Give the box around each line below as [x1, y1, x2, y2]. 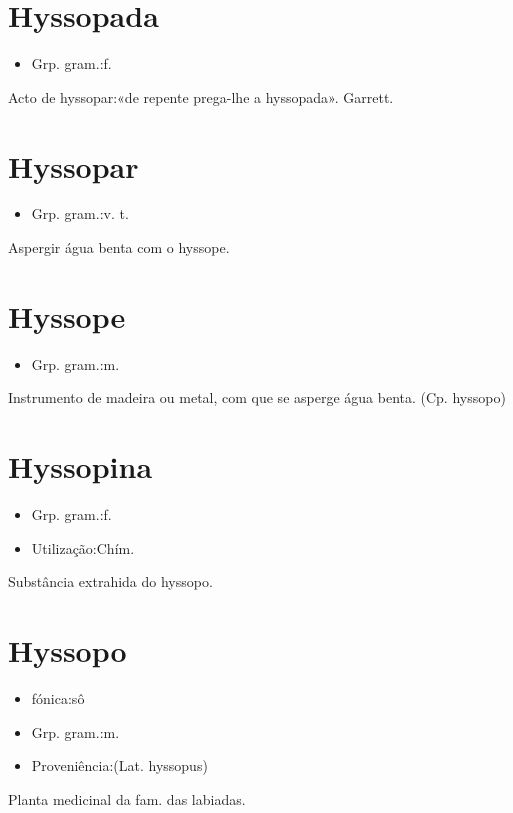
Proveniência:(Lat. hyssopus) [31, 755, 208, 776]
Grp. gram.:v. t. [31, 203, 129, 224]
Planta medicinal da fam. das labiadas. [8, 788, 246, 809]
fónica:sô [31, 687, 85, 708]
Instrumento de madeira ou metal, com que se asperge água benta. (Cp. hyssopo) [8, 387, 506, 408]
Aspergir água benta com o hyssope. [8, 237, 230, 258]
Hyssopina [8, 446, 153, 487]
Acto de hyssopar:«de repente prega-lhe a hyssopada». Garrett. [8, 86, 394, 107]
